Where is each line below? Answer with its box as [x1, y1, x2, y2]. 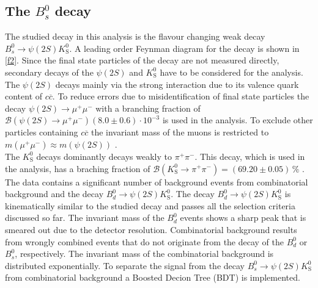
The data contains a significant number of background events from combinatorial [5, 175, 308, 188]
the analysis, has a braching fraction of [5, 162, 150, 175]
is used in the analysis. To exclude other [162, 113, 313, 126]
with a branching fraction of [95, 101, 201, 114]
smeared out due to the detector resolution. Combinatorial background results [5, 223, 297, 236]
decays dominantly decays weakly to [36, 149, 172, 162]
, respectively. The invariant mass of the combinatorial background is [15, 247, 274, 260]
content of [5, 90, 43, 103]
